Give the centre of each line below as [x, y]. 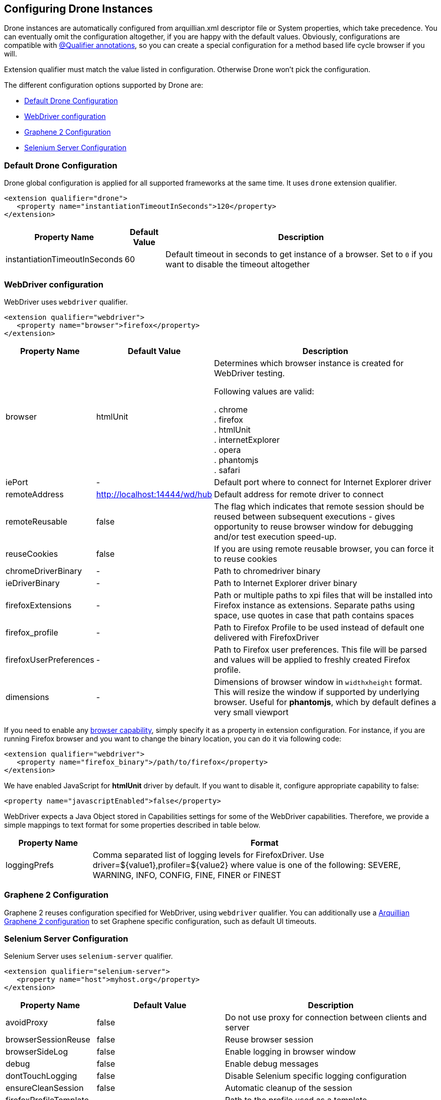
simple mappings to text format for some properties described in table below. [132, 825]
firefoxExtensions [39, 605]
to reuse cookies [246, 559]
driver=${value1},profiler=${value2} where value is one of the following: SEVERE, [247, 865]
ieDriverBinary [33, 583]
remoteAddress [35, 494]
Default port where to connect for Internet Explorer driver [323, 482]
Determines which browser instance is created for [309, 363]
